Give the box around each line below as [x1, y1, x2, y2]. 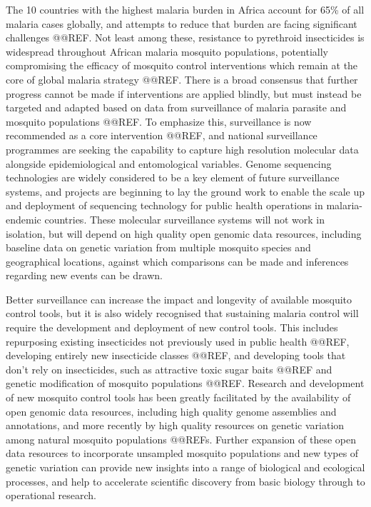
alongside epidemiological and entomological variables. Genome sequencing [6, 156, 332, 171]
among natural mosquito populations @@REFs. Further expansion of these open [6, 431, 356, 446]
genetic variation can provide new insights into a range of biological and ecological [6, 460, 365, 474]
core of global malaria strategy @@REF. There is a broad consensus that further [6, 71, 358, 86]
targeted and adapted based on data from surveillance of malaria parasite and [6, 100, 347, 115]
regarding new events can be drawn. [6, 268, 163, 283]
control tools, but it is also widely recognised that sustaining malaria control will [6, 306, 359, 321]
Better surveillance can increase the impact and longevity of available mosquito [6, 291, 352, 306]
